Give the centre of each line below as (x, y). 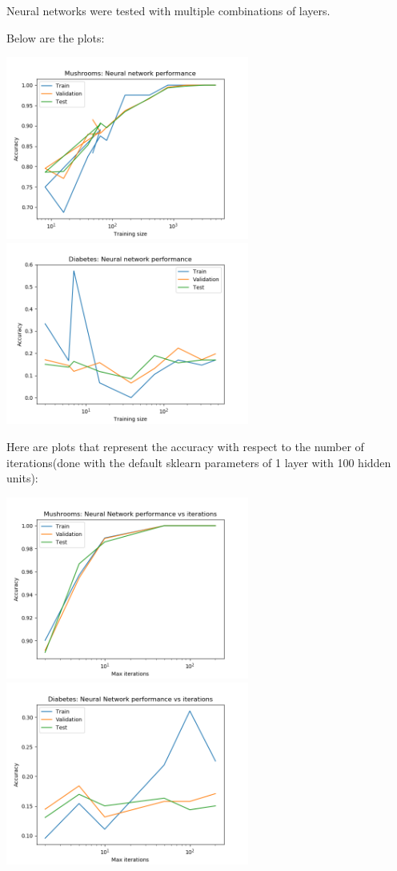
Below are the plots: (56, 37)
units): (22, 478)
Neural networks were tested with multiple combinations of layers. (168, 10)
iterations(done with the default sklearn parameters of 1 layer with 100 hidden (199, 462)
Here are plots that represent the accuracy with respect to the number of (185, 446)
